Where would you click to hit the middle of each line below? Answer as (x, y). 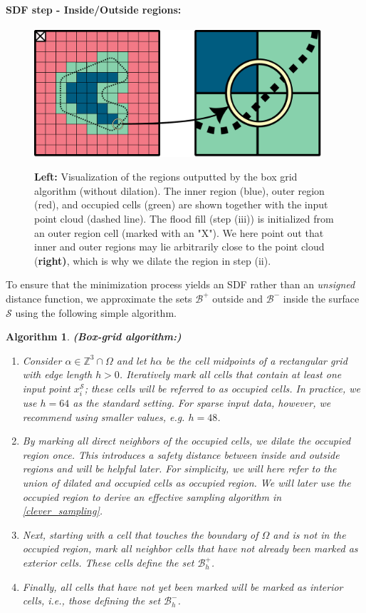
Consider (42, 360)
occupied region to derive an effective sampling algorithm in (152, 496)
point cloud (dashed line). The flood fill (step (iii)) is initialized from (184, 218)
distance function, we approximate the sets (99, 298)
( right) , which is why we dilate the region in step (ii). (153, 260)
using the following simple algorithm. (96, 312)
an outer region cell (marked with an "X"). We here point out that (179, 232)
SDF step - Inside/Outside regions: (94, 9)
